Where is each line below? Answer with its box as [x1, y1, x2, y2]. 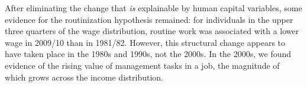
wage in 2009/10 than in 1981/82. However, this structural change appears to [5, 36, 286, 48]
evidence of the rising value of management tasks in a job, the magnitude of [5, 59, 280, 71]
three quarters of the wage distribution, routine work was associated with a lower [5, 25, 299, 37]
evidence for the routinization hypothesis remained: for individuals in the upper [5, 13, 293, 25]
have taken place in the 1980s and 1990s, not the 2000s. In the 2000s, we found [5, 48, 292, 60]
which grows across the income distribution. [5, 71, 163, 83]
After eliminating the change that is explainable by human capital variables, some [5, 2, 302, 14]
